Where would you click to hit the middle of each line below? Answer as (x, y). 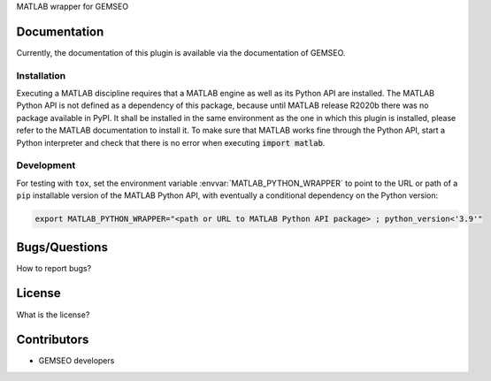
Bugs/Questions (62, 247)
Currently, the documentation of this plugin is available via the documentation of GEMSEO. (181, 52)
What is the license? (53, 315)
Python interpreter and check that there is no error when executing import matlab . (171, 142)
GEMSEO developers (77, 361)
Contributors (53, 340)
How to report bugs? (54, 268)
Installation (41, 75)
